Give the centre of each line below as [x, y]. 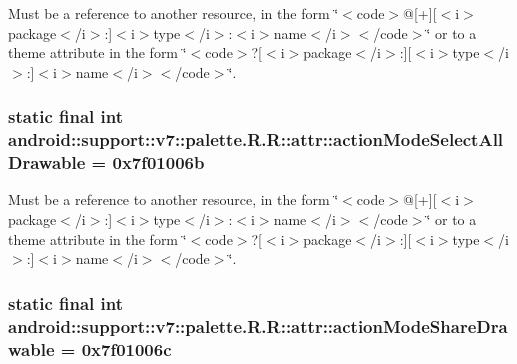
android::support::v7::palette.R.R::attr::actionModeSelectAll [256, 139]
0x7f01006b [158, 162]
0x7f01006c [126, 348]
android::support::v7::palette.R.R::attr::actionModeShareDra [258, 325]
